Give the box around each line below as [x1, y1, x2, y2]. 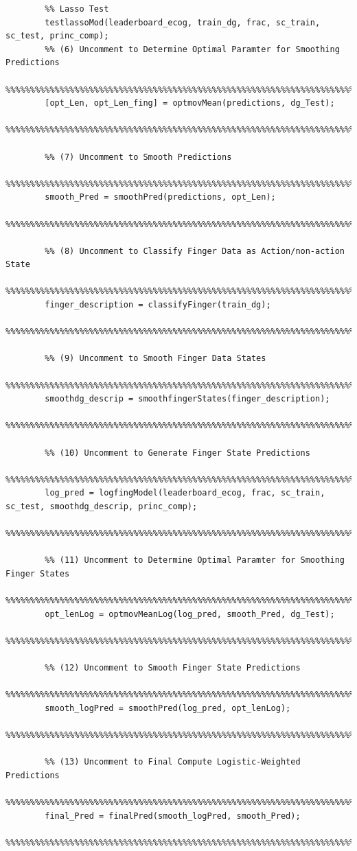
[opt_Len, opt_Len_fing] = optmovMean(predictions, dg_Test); [45, 98, 335, 108]
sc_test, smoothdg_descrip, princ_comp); [5, 501, 198, 511]
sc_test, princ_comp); [5, 31, 109, 41]
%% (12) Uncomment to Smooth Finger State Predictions [45, 663, 301, 673]
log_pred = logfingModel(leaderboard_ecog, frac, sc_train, [45, 488, 325, 498]
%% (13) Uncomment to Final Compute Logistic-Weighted [45, 757, 301, 767]
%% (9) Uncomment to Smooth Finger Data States [45, 353, 266, 364]
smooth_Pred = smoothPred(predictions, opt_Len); [45, 192, 276, 202]
